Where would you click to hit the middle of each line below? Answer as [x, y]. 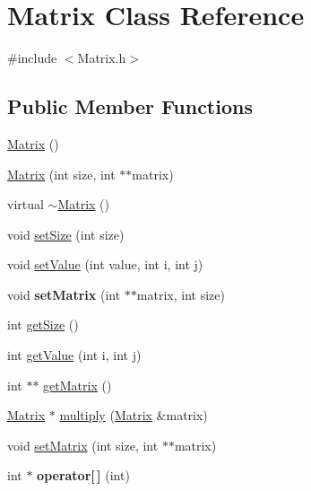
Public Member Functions [130, 106]
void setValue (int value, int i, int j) [105, 264]
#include [32, 58]
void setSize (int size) [66, 234]
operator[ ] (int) [83, 475]
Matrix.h [102, 58]
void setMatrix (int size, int [83, 445]
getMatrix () [78, 385]
